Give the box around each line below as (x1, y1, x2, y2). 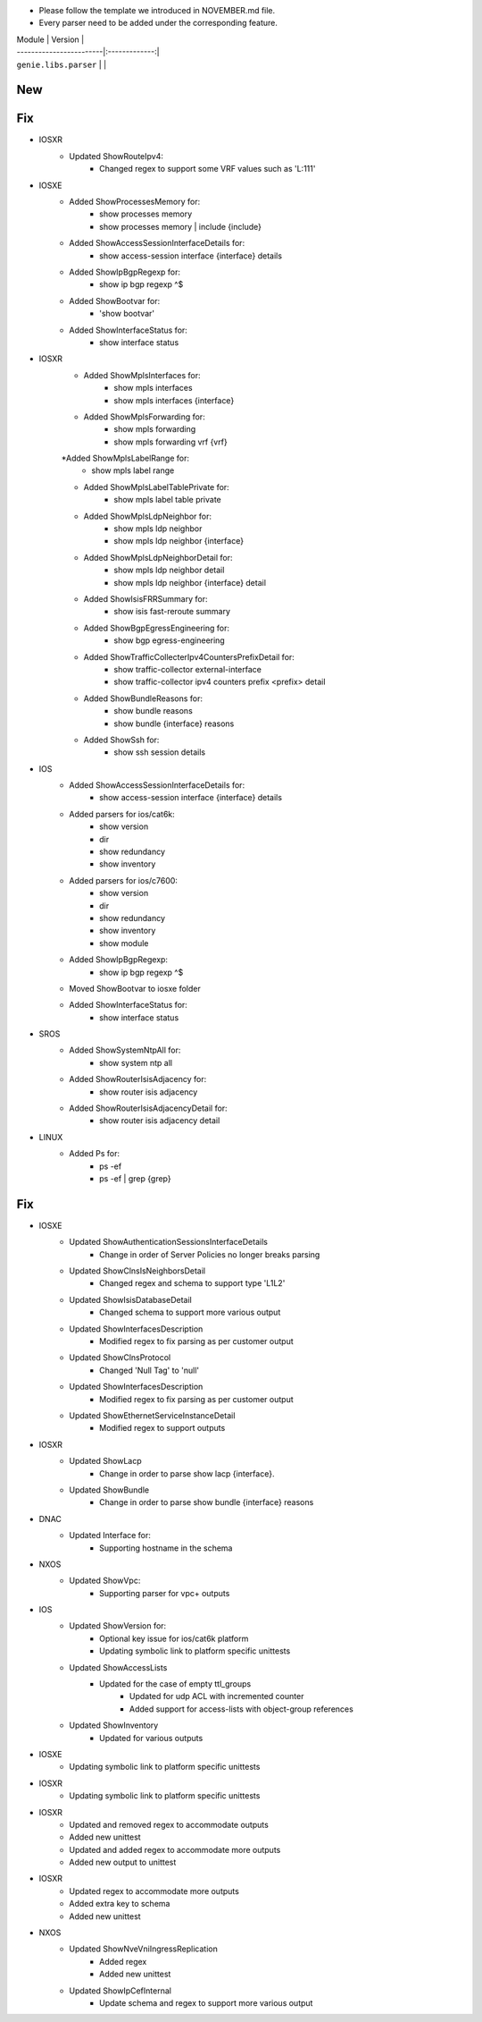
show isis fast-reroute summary (113, 606, 231, 617)
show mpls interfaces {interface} (113, 394, 235, 406)
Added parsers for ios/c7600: (69, 875, 179, 885)
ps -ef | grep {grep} (99, 1173, 171, 1184)
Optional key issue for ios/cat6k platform (99, 1633, 249, 1644)
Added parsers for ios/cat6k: (69, 808, 176, 819)
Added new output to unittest (69, 1857, 177, 1868)
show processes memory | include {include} (99, 221, 262, 232)
